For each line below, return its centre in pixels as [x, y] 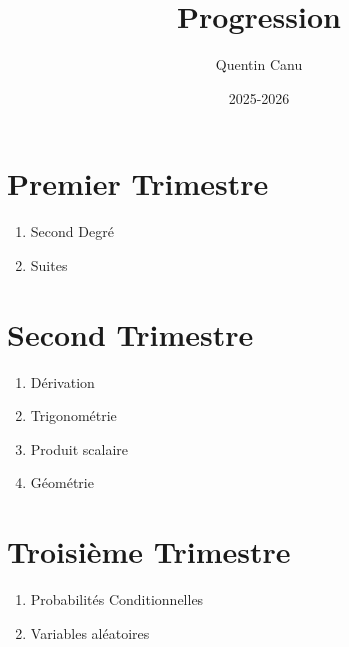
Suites [49, 264]
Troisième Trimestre [149, 551]
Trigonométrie [73, 415]
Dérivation [62, 381]
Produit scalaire [79, 448]
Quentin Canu [259, 64]
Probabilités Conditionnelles [117, 599]
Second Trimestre [130, 333]
